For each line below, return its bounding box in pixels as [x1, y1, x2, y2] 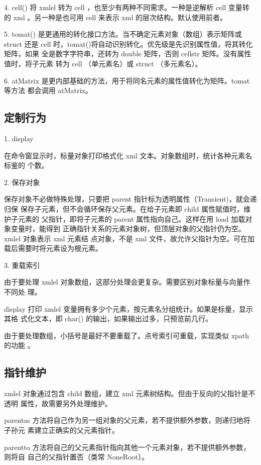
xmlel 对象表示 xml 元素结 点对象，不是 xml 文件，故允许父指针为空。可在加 [4, 233, 254, 243]
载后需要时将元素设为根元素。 [4, 243, 102, 253]
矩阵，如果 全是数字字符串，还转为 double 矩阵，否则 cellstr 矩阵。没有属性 [4, 48, 251, 59]
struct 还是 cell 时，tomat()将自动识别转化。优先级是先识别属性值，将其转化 [4, 38, 253, 49]
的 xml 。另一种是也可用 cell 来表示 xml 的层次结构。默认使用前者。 [4, 12, 227, 22]
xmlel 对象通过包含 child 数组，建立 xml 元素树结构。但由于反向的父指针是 [4, 388, 248, 399]
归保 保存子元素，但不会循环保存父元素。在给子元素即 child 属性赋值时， [4, 203, 244, 214]
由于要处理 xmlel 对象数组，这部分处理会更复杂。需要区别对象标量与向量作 [4, 276, 250, 287]
